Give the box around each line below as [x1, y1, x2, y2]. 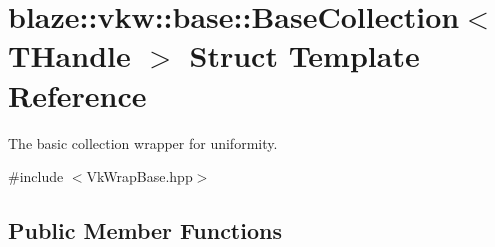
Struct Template [189, 35, 420, 76]
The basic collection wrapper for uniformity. [8, 132, 278, 153]
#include [8, 166, 64, 187]
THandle [8, 35, 131, 76]
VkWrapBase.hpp [86, 166, 193, 187]
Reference [8, 74, 147, 115]
